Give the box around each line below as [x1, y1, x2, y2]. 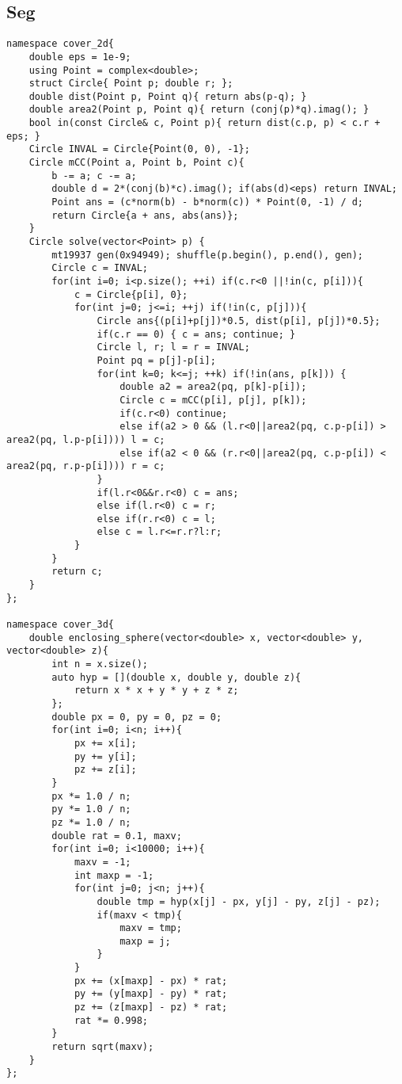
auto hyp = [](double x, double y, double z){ [51, 671, 301, 683]
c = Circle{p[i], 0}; [74, 288, 188, 300]
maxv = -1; [74, 856, 131, 868]
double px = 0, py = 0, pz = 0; [51, 711, 222, 723]
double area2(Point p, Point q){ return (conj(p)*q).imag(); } [28, 104, 370, 116]
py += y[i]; [74, 750, 137, 762]
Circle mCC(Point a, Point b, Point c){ [28, 157, 245, 169]
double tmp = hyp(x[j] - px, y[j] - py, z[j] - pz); [97, 895, 381, 907]
